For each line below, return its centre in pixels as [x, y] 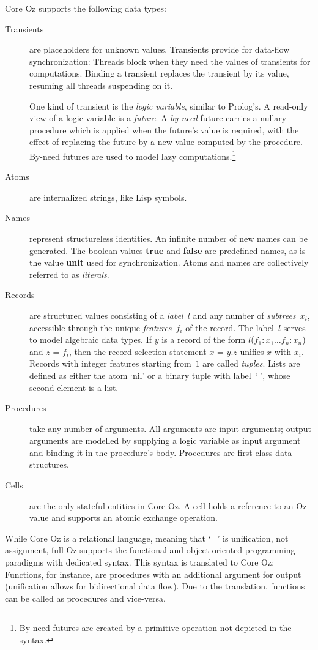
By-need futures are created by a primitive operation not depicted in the [155, 628]
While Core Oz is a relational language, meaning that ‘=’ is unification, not [147, 538]
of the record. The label [230, 327]
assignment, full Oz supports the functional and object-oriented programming [150, 550]
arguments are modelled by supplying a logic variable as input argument [165, 440]
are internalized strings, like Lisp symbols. [108, 197]
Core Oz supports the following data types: [86, 8]
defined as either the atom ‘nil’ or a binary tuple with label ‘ [144, 375]
